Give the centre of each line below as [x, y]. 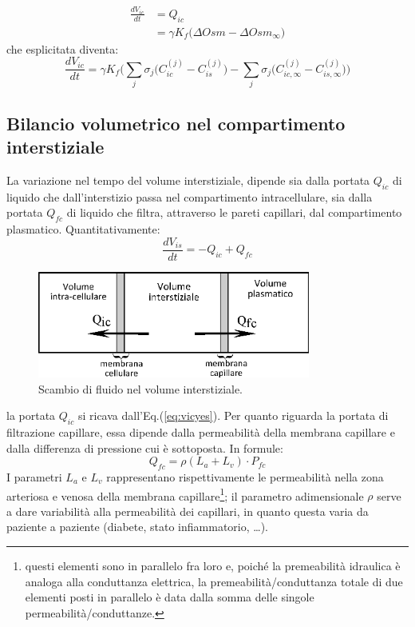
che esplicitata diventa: [63, 48]
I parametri [34, 477]
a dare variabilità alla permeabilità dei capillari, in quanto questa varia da [188, 511]
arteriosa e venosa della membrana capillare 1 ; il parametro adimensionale [185, 494]
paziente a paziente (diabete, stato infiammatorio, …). [137, 527]
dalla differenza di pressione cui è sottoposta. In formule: [145, 447]
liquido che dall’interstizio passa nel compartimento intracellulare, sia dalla [190, 196]
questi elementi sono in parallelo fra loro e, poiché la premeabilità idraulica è [213, 566]
